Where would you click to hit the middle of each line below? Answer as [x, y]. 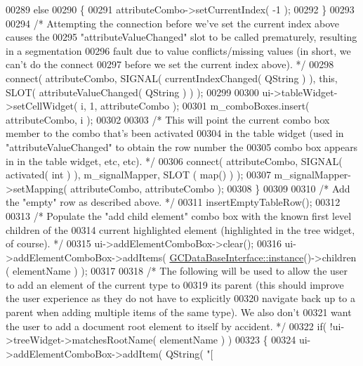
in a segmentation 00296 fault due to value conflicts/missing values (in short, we [178, 50]
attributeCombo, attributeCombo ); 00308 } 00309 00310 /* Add [210, 188]
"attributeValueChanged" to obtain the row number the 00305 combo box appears [182, 146]
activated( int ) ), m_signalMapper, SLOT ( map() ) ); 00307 [138, 175]
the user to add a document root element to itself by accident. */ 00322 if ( [166, 326]
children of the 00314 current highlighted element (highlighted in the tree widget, [180, 229]
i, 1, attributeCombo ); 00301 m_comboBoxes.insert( [195, 106]
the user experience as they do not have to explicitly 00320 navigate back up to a [180, 298]
